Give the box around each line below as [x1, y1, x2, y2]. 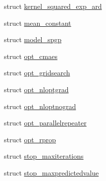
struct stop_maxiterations [4, 151, 84, 161]
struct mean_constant [4, 17, 71, 28]
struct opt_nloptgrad [4, 84, 69, 94]
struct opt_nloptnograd [4, 101, 76, 111]
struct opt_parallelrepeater [4, 118, 87, 128]
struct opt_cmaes [4, 51, 57, 61]
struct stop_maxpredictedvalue [4, 167, 99, 178]
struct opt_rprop [4, 134, 56, 144]
